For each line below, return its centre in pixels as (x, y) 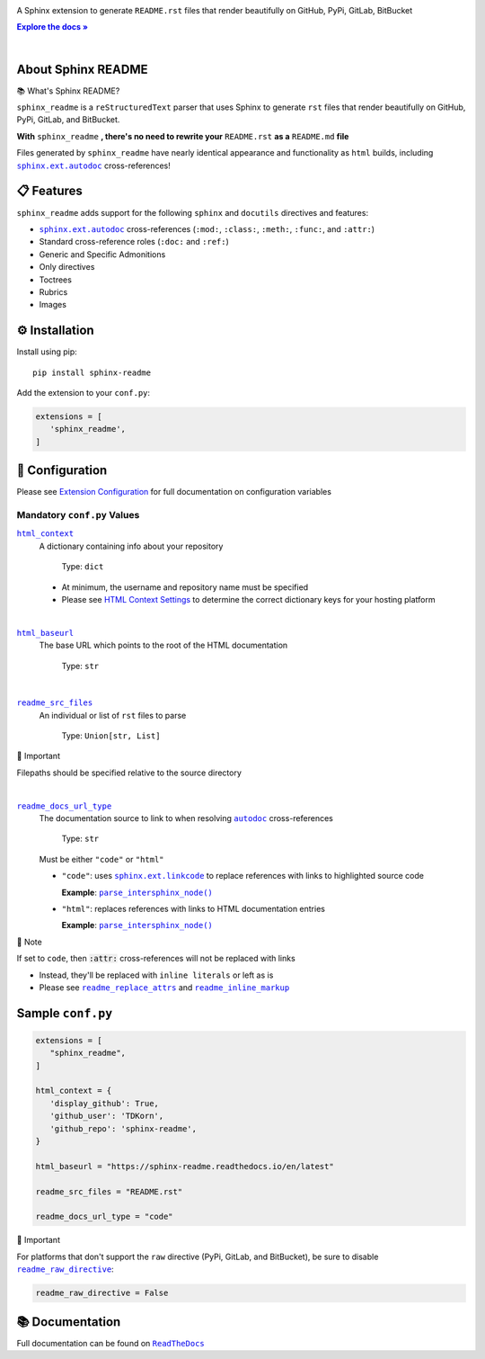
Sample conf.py (65, 1013)
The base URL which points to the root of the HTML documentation (163, 645)
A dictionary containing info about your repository (131, 546)
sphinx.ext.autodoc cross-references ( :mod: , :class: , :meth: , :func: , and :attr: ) (207, 228)
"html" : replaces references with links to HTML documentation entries (193, 908)
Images (53, 305)
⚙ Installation (55, 331)
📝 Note (29, 942)
